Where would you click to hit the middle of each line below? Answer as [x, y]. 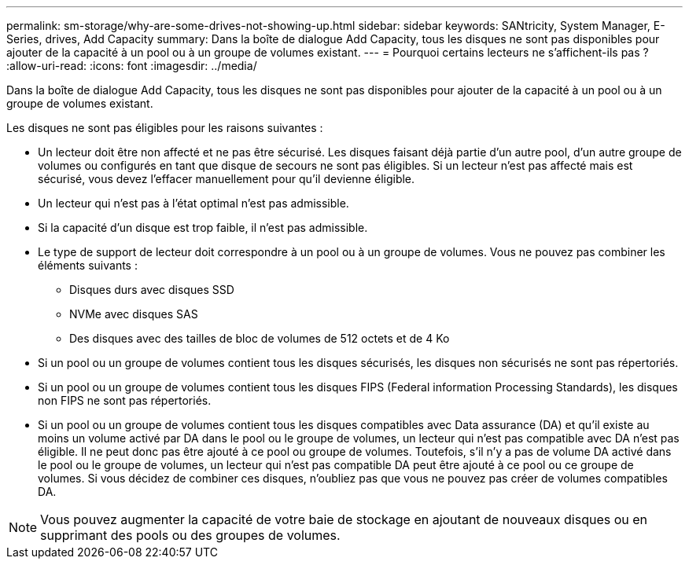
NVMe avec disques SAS [134, 314]
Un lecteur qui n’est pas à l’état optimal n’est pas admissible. [193, 203]
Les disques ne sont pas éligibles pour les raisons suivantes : [165, 128]
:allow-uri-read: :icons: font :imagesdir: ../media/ [132, 66]
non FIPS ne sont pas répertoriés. [125, 400]
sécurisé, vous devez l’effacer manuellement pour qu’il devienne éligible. [227, 179]
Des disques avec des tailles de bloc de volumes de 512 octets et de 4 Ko [260, 338]
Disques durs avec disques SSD [152, 290]
